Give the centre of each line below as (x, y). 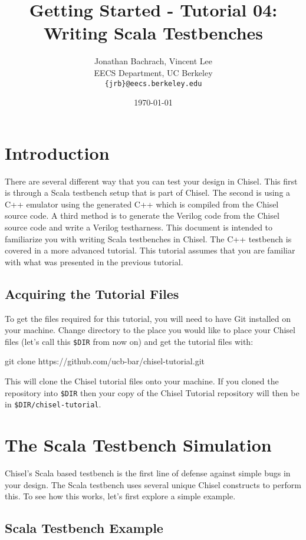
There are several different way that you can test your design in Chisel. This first (151, 181)
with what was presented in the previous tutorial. (94, 261)
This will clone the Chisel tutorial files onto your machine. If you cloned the (142, 381)
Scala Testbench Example (84, 528)
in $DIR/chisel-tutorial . (53, 404)
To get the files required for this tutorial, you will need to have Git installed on (148, 318)
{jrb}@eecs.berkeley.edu (153, 83)
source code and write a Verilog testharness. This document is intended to (139, 227)
